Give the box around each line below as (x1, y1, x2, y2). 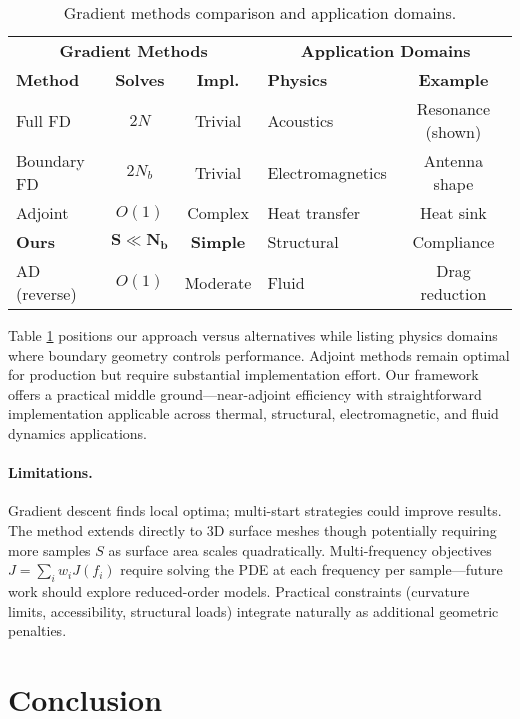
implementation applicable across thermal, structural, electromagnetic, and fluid (8, 403, 499, 424)
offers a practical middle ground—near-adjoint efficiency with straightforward (8, 383, 482, 404)
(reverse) (16, 282, 77, 305)
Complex (187, 201, 249, 224)
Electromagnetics (267, 160, 387, 184)
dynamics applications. (8, 422, 148, 443)
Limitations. (8, 462, 93, 483)
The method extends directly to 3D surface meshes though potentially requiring (8, 519, 497, 540)
